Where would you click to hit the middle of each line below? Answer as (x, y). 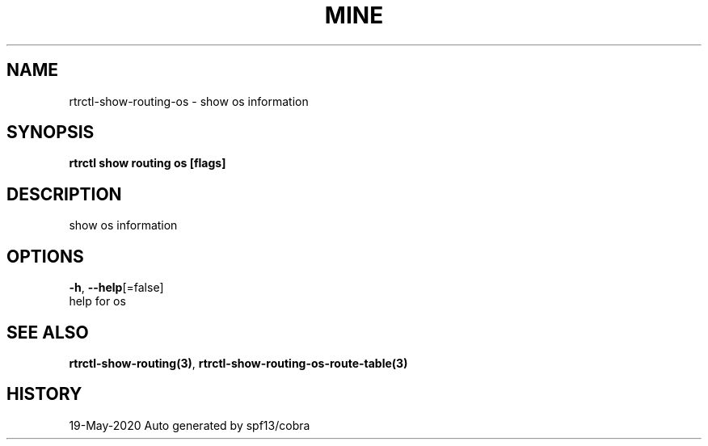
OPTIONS (45, 256)
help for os (97, 301)
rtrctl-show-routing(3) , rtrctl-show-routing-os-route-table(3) (238, 363)
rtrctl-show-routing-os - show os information (189, 101)
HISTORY (44, 394)
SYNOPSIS (51, 133)
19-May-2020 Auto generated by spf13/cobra (190, 425)
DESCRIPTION (64, 194)
